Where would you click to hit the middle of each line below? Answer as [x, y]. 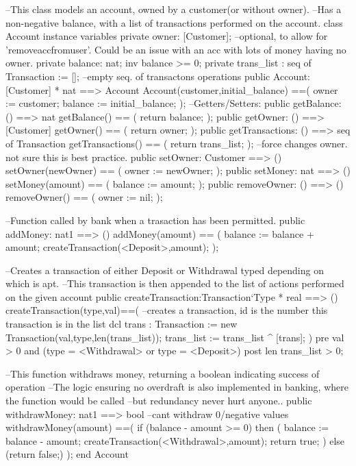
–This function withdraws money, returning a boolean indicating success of [163, 373]
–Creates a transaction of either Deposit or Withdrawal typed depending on [165, 270]
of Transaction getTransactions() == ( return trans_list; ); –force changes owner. [177, 143]
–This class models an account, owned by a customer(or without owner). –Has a [174, 9]
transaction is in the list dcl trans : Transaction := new [122, 324]
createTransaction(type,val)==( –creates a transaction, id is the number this [167, 310]
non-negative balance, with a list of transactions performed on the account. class [174, 22]
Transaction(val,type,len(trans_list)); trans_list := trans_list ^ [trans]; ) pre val [175, 337]
